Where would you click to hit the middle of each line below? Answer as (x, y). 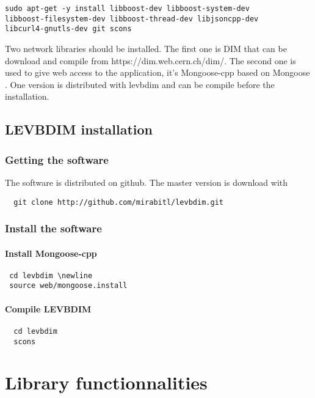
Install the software (53, 228)
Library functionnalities (106, 382)
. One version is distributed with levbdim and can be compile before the (140, 84)
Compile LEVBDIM (48, 308)
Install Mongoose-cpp (51, 253)
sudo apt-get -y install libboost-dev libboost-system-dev (127, 9)
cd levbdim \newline (51, 275)
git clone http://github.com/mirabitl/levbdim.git (118, 202)
